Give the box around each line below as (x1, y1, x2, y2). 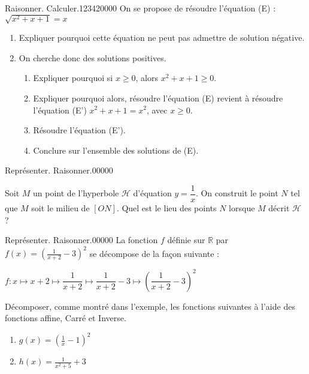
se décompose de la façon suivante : (89, 247, 219, 259)
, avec (146, 103, 168, 116)
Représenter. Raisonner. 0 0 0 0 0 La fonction (5, 234, 158, 246)
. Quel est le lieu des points (116, 201, 217, 214)
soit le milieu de (31, 201, 90, 214)
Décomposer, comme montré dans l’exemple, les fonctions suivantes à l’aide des (5, 300, 295, 312)
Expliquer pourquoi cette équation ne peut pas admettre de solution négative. (19, 31, 305, 44)
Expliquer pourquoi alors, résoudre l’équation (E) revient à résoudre (33, 91, 283, 104)
